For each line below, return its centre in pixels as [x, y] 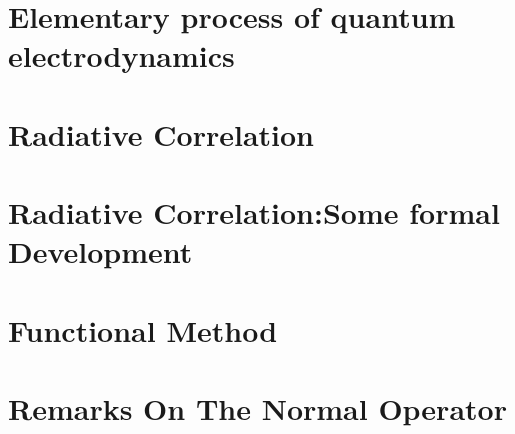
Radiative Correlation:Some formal [254, 212]
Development [100, 251]
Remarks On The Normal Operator [257, 408]
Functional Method [143, 329]
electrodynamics [121, 55]
